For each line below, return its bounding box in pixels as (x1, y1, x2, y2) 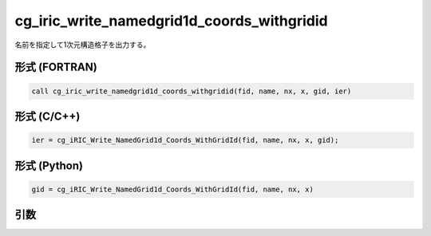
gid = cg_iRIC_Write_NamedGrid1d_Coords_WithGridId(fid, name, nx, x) (31, 184, 314, 194)
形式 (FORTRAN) (14, 61, 97, 74)
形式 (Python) (14, 159, 84, 172)
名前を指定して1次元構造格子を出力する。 (14, 40, 151, 49)
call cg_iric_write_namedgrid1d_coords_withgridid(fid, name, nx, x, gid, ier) (31, 86, 352, 96)
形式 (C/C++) (14, 109, 81, 123)
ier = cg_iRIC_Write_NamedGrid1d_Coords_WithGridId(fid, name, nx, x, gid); (31, 136, 339, 145)
